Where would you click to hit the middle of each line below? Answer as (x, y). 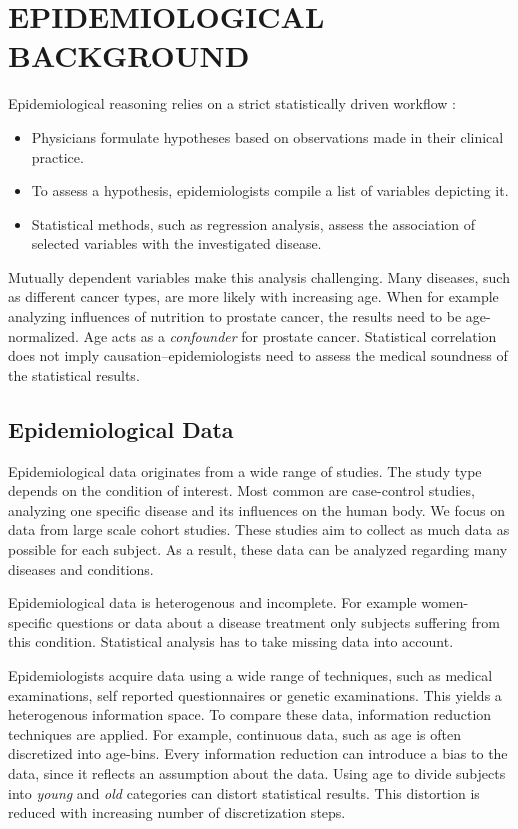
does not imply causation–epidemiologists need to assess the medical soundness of (258, 355)
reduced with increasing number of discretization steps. (177, 812)
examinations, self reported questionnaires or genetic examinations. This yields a (255, 694)
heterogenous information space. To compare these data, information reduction (250, 714)
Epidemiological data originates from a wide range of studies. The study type (245, 470)
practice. (57, 156)
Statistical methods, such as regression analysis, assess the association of (253, 223)
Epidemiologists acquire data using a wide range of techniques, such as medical (250, 674)
